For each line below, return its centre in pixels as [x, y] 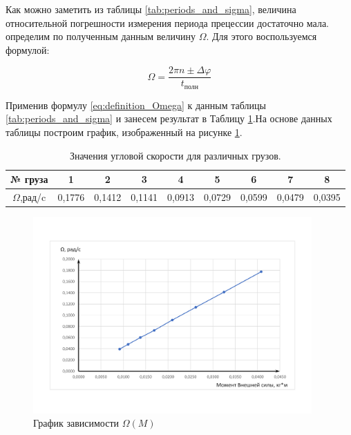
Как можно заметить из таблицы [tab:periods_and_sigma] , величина [151, 9]
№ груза [29, 179]
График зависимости [76, 423]
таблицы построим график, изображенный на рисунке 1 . [124, 132]
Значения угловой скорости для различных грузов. [175, 155]
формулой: [28, 49]
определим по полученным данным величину [101, 36]
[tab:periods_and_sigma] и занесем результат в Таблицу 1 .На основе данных [169, 118]
